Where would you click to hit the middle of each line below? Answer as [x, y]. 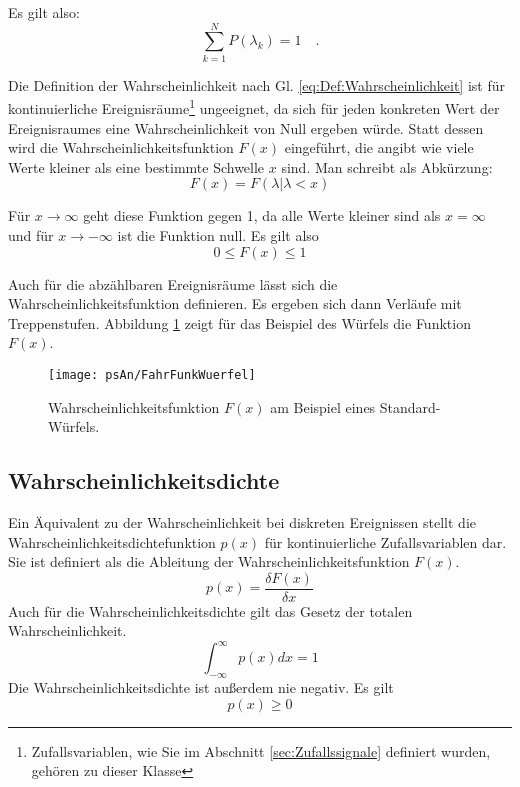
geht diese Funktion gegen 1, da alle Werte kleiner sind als [262, 215]
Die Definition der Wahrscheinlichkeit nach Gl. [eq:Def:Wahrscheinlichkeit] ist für [256, 84]
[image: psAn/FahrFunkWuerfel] [152, 374]
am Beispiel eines [323, 406]
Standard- [410, 406]
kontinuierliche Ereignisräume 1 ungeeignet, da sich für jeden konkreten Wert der [254, 106]
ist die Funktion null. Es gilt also [218, 234]
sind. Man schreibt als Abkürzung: [387, 166]
